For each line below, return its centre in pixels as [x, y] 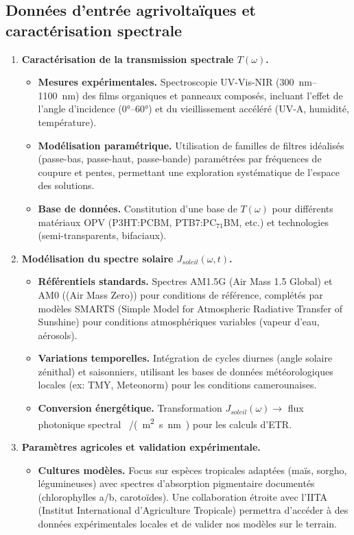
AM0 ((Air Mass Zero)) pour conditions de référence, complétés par [180, 294]
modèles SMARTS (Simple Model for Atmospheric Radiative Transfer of [190, 308]
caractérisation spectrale [94, 30]
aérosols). [58, 335]
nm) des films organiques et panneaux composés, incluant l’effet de [202, 95]
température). [67, 122]
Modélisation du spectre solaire [97, 258]
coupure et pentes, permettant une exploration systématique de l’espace [189, 172]
